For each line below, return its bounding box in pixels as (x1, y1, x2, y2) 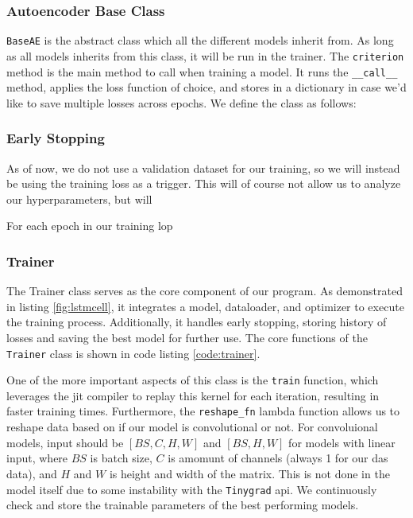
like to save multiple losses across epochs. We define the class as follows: (6, 94, 357, 111)
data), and (6, 465, 57, 481)
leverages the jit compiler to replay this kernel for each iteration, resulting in (6, 387, 380, 403)
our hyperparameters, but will (6, 190, 152, 207)
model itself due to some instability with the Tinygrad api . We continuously (6, 481, 377, 497)
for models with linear (288, 434, 396, 450)
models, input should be (6, 434, 124, 450)
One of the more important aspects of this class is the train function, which (6, 372, 379, 388)
